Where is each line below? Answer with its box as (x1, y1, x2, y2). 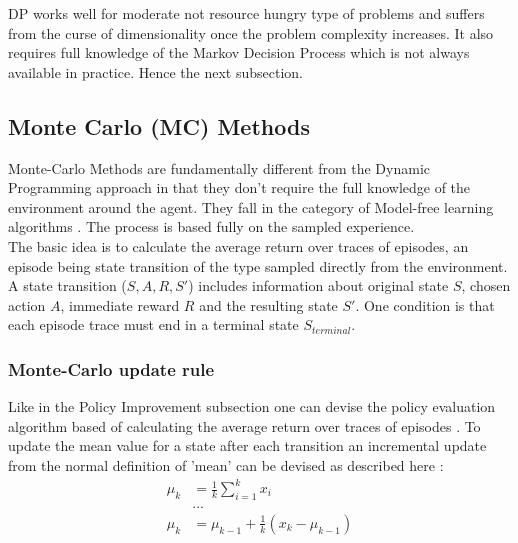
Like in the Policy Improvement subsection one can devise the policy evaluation (8, 396, 496, 417)
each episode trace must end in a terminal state (8, 314, 299, 335)
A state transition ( (8, 275, 127, 296)
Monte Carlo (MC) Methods (8, 110, 310, 141)
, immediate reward (60, 294, 180, 315)
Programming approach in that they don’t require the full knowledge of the (8, 177, 471, 198)
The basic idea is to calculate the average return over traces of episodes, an (8, 235, 469, 256)
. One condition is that (355, 294, 495, 315)
